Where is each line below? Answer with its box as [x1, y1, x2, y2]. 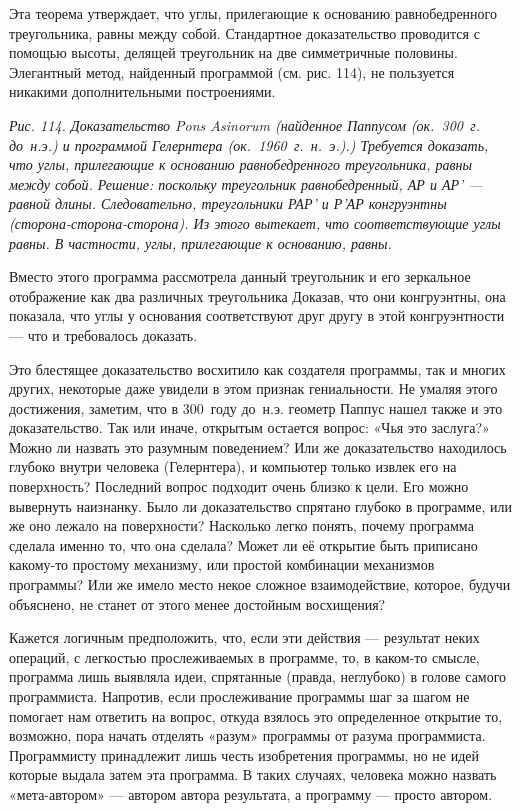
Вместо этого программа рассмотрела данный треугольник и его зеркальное [9, 266, 471, 287]
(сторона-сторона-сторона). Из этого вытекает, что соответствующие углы [9, 212, 501, 233]
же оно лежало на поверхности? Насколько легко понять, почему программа [9, 515, 474, 536]
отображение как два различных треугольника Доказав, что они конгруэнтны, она [9, 285, 506, 306]
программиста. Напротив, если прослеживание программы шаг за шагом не [9, 686, 470, 706]
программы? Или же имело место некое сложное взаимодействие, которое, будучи [9, 574, 511, 595]
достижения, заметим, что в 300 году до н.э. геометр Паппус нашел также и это [9, 397, 503, 418]
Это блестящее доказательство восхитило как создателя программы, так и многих [9, 358, 506, 379]
